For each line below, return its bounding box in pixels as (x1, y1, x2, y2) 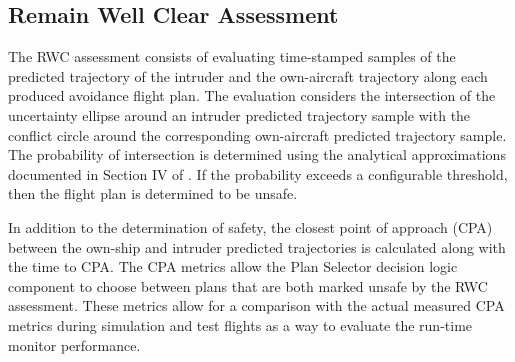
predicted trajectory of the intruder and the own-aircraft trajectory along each (8, 65, 488, 86)
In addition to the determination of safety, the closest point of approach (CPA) (8, 216, 493, 237)
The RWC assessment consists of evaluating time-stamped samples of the (8, 46, 456, 67)
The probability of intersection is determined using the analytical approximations (8, 144, 506, 165)
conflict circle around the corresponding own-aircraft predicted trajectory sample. (8, 124, 507, 145)
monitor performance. (8, 334, 141, 355)
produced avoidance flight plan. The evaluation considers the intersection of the (8, 85, 496, 106)
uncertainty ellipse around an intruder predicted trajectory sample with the (8, 104, 471, 125)
